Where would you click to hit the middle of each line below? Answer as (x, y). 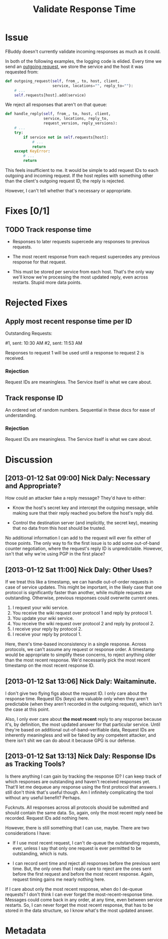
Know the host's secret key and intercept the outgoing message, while (85, 508)
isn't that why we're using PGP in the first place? (55, 554)
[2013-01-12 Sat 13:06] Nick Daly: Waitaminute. (81, 681)
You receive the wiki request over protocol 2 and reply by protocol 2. (83, 624)
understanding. (21, 415)
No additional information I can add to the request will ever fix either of (78, 538)
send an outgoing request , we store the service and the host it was (74, 66)
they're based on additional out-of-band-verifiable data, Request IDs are (80, 730)
